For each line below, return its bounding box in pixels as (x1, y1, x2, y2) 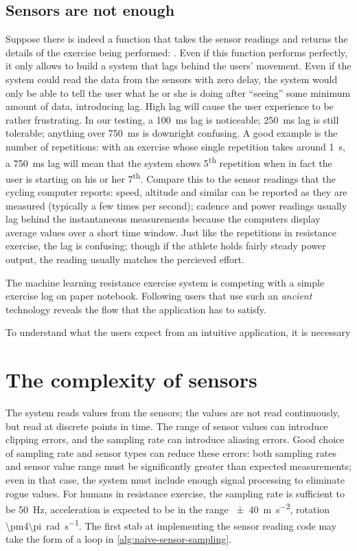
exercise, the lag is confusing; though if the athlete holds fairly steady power (5, 238, 326, 253)
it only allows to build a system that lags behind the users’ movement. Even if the (5, 58, 352, 73)
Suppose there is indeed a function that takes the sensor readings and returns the (5, 32, 348, 46)
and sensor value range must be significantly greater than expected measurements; (5, 459, 352, 473)
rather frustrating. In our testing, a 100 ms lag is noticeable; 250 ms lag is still (5, 112, 339, 126)
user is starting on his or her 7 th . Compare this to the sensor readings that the (5, 169, 336, 185)
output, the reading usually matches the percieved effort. (5, 252, 244, 267)
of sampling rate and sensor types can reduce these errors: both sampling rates (5, 445, 336, 460)
